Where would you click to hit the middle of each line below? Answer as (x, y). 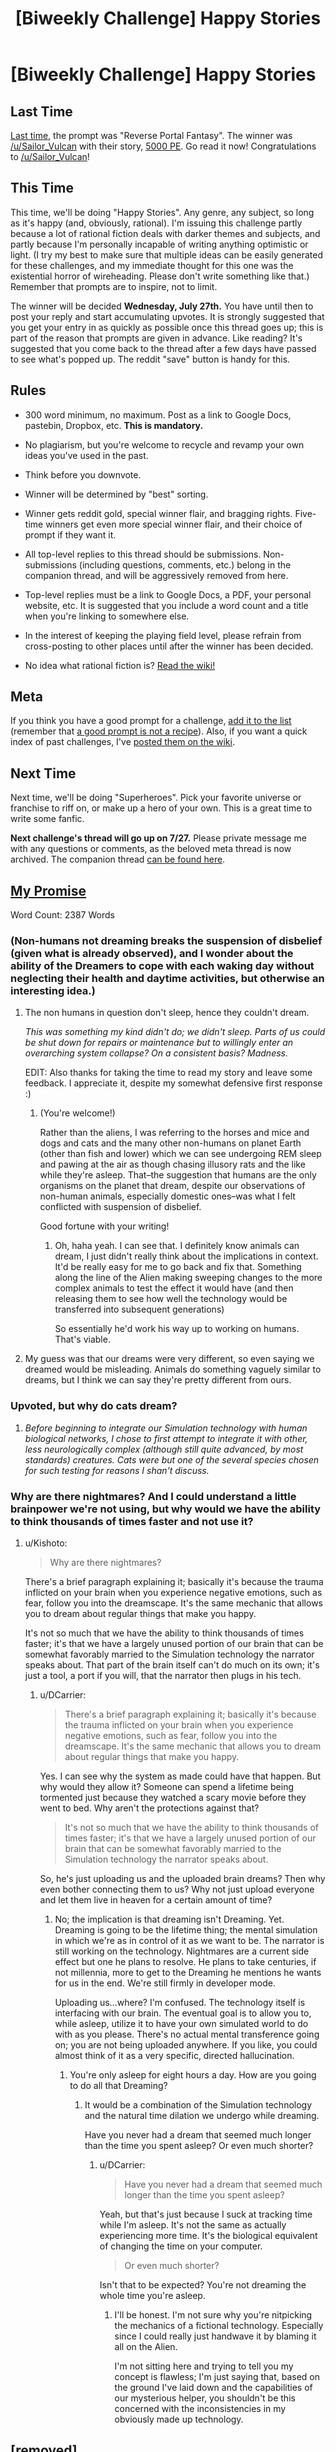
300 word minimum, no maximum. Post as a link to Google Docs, (158, 414)
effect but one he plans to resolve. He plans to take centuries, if (185, 1961)
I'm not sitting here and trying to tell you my (204, 2366)
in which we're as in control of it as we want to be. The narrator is (189, 1940)
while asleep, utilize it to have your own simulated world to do (181, 2023)
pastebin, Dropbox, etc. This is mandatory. (114, 425)
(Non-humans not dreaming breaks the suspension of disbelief (166, 940)
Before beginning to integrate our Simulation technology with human (166, 1428)
